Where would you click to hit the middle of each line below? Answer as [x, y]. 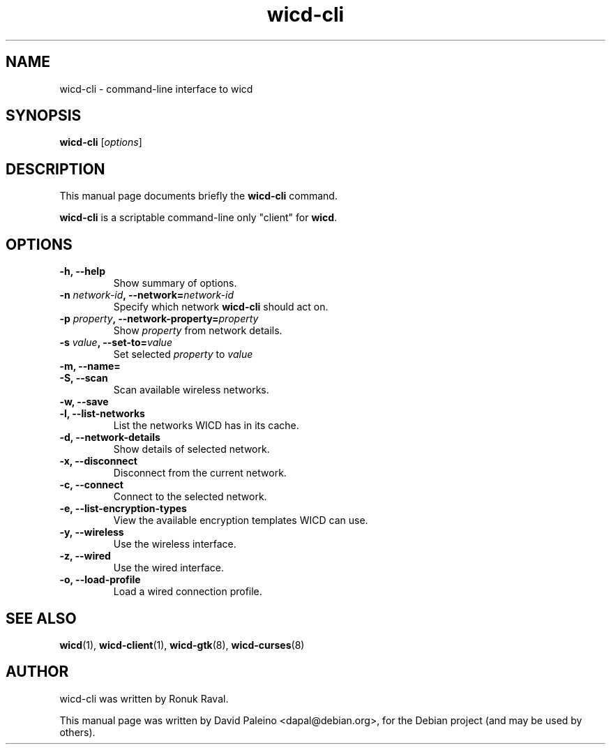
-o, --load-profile [100, 580]
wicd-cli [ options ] [101, 142]
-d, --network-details [110, 437]
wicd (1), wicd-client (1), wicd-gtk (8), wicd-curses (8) [182, 645]
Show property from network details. [198, 331]
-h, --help [82, 271]
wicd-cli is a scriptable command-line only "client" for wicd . [198, 218]
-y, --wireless [92, 532]
